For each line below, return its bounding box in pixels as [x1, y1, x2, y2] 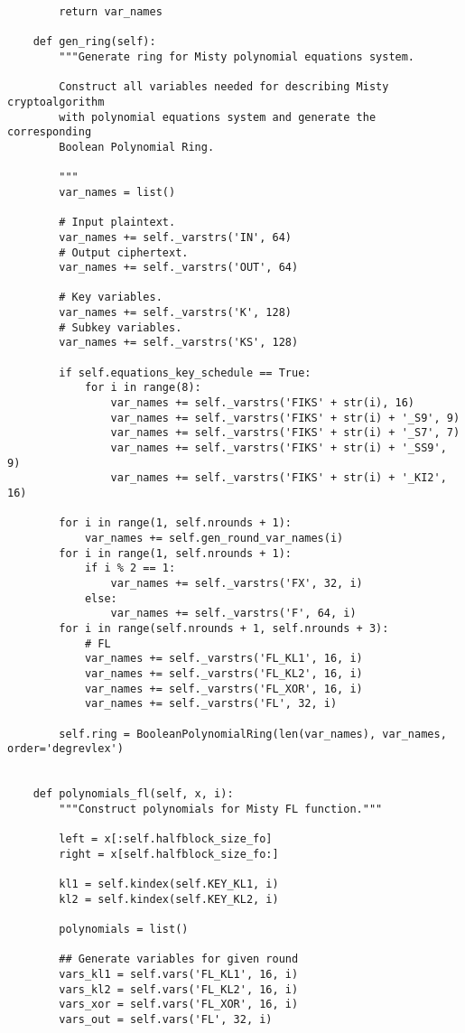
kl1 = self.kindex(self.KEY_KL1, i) [59, 878, 279, 891]
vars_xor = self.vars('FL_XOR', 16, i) [59, 998, 299, 1011]
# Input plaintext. [59, 216, 176, 229]
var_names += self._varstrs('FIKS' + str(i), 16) [110, 396, 415, 410]
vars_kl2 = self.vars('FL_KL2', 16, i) [59, 982, 299, 996]
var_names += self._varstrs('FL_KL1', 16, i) [84, 652, 363, 665]
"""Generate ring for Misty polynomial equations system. [59, 50, 415, 63]
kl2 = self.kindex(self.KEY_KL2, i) [59, 892, 279, 906]
